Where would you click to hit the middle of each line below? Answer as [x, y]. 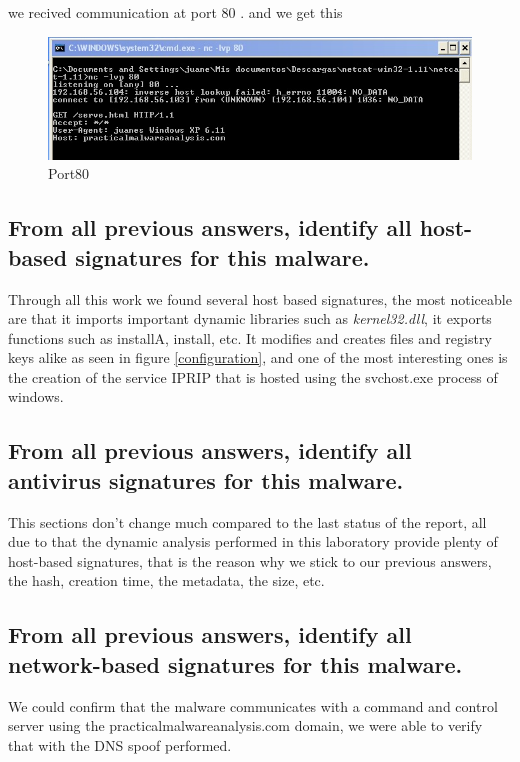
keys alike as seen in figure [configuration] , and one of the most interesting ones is [258, 357]
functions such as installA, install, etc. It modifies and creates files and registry [250, 337]
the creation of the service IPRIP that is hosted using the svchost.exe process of [253, 376]
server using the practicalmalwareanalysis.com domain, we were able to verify [245, 725]
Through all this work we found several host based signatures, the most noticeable [260, 298]
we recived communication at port [112, 12]
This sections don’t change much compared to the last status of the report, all [247, 521]
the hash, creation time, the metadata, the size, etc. [166, 580]
